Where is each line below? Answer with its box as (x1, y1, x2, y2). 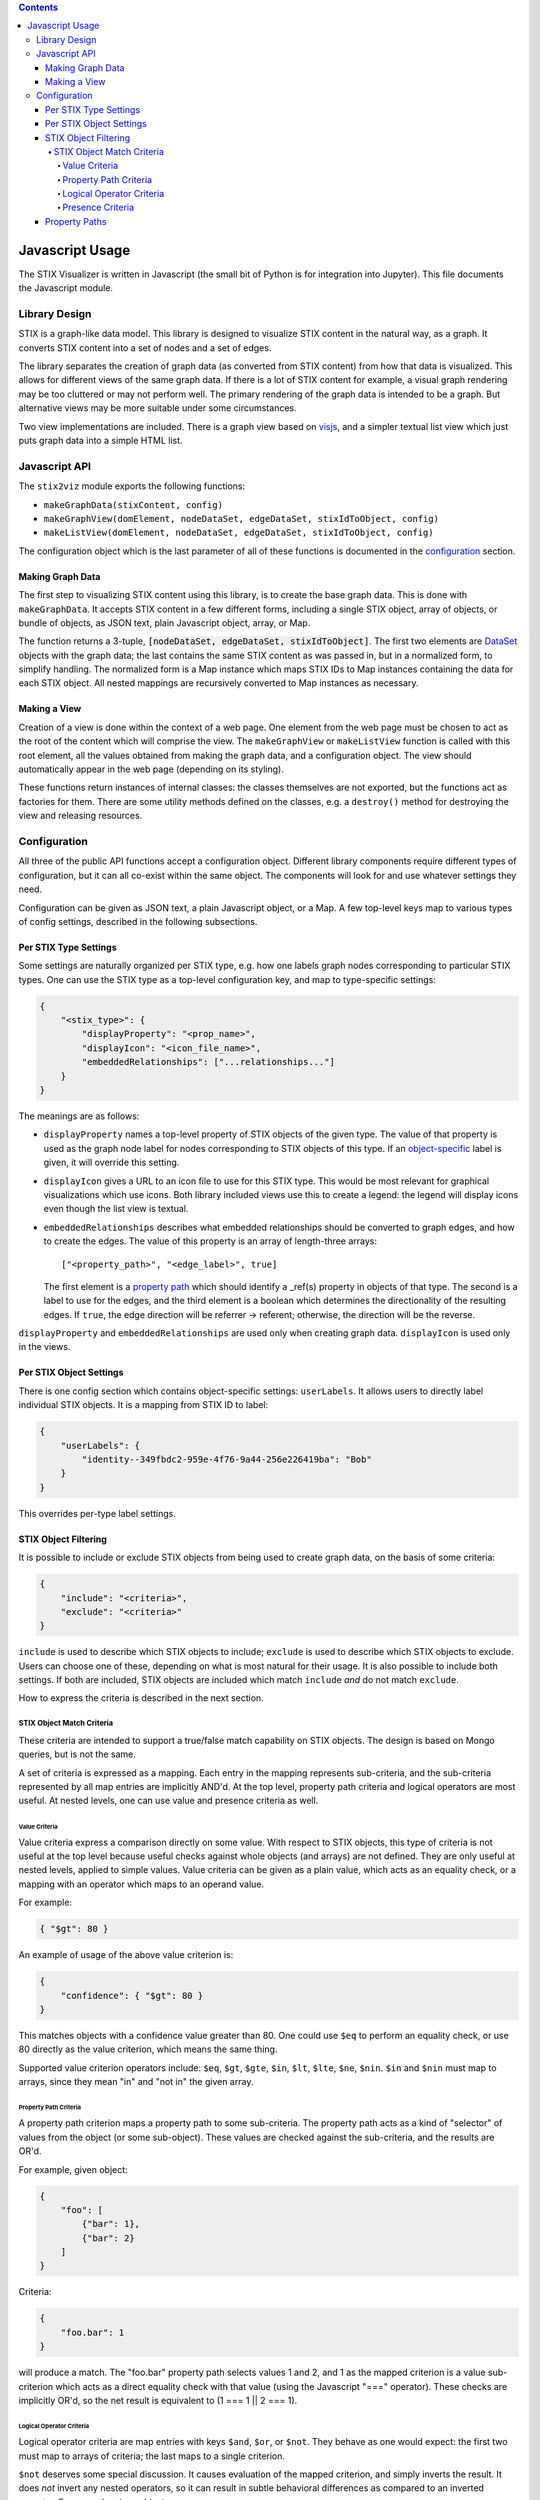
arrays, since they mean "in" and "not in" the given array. (18, 2076, 254, 2088)
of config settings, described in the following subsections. (18, 915, 258, 927)
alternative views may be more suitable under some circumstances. (18, 402, 297, 414)
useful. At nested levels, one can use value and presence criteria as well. (18, 1795, 319, 1807)
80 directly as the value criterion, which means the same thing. (18, 2043, 278, 2055)
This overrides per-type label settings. (18, 1507, 177, 1519)
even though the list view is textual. (43, 1203, 189, 1215)
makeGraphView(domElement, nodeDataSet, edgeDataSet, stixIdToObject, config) (43, 513, 440, 524)
